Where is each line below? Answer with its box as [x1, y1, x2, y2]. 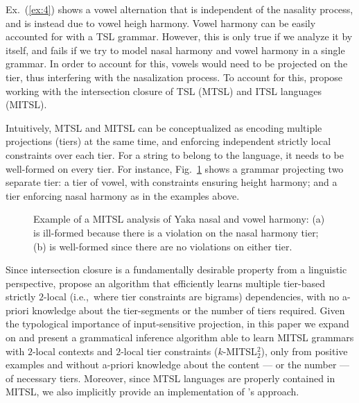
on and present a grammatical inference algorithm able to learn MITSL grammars [6, 330, 354, 345]
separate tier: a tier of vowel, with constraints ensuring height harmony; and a [6, 175, 338, 189]
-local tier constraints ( [121, 343, 218, 358]
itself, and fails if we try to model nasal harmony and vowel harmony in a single [6, 42, 345, 57]
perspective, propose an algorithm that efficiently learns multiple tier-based [6, 275, 325, 290]
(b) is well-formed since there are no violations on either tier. [33, 239, 292, 253]
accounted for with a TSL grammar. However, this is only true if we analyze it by [6, 29, 353, 44]
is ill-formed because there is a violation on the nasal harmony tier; [33, 225, 319, 239]
